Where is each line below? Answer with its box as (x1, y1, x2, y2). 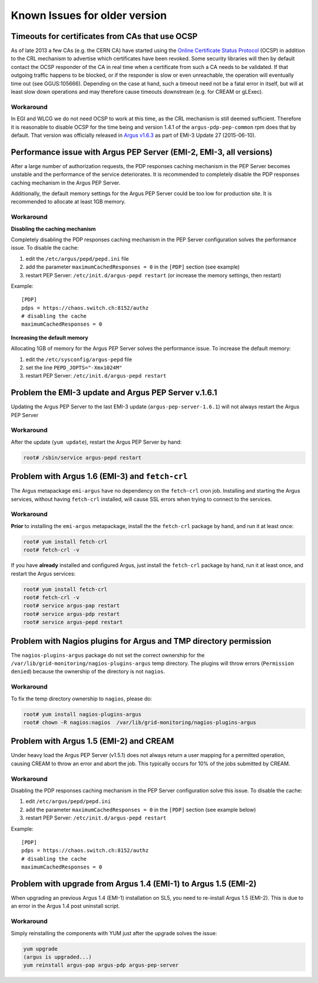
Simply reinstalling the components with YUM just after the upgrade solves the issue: (11, 929, 217, 936)
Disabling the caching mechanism (11, 225, 97, 232)
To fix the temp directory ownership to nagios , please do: (11, 695, 153, 702)
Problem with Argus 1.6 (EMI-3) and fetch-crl (11, 471, 188, 481)
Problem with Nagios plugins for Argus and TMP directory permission (11, 636, 271, 646)
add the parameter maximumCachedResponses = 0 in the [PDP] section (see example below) (25, 806, 256, 813)
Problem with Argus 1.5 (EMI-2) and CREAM (11, 736, 174, 746)
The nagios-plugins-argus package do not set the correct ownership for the (11, 651, 205, 658)
